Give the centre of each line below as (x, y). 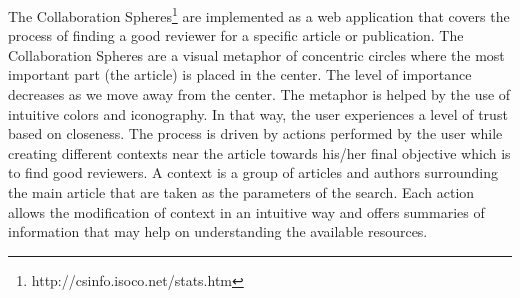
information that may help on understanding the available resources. (218, 231)
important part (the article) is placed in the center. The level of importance (240, 74)
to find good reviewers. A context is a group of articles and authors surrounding (253, 172)
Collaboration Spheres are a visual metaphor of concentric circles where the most (256, 54)
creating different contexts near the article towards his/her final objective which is (259, 152)
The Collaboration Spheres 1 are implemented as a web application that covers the (259, 14)
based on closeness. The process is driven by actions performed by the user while (255, 133)
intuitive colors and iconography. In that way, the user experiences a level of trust (258, 113)
